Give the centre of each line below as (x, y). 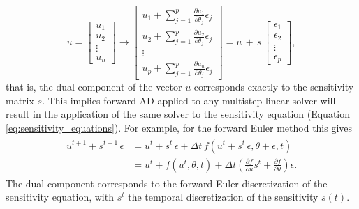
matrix (20, 100)
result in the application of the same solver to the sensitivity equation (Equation (178, 114)
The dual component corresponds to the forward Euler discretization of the (167, 183)
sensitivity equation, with (60, 197)
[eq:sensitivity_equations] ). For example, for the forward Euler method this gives (179, 127)
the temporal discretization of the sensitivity (223, 197)
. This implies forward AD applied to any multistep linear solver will (189, 100)
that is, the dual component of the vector (94, 87)
